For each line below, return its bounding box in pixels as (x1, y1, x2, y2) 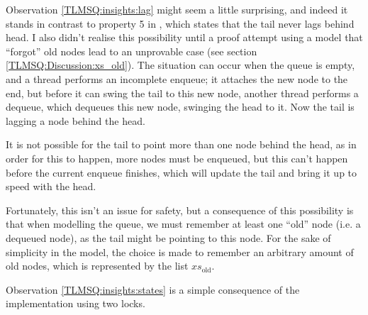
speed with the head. (6, 179, 96, 194)
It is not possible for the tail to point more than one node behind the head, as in (6, 137, 357, 152)
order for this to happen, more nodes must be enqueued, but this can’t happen (6, 150, 348, 165)
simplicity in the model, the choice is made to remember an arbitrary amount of (6, 244, 354, 259)
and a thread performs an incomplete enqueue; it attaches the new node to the (6, 71, 348, 86)
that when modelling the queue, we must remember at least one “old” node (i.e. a (6, 216, 361, 231)
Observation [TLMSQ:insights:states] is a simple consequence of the (6, 282, 300, 297)
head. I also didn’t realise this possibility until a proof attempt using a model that (6, 30, 363, 45)
